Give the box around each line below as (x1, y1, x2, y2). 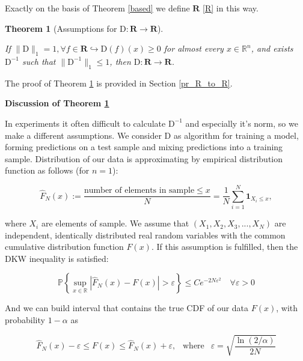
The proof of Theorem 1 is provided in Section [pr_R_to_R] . (5, 76, 233, 89)
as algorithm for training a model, (173, 129, 299, 141)
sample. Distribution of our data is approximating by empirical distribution (5, 152, 283, 165)
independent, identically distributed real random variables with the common (5, 228, 286, 241)
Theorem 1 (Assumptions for (5, 22, 117, 34)
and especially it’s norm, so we (185, 117, 298, 129)
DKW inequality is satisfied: (5, 252, 109, 264)
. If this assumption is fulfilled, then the (151, 240, 298, 253)
